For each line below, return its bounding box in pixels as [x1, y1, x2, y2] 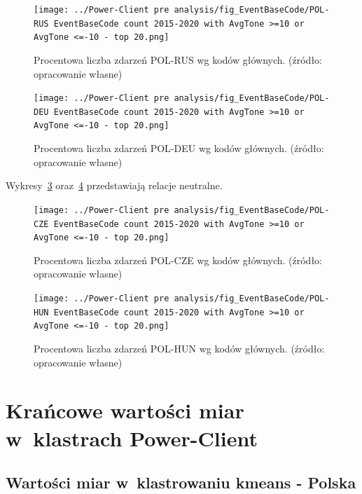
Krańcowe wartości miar [6, 396, 244, 425]
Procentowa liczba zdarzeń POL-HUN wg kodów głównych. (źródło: [34, 341, 325, 356]
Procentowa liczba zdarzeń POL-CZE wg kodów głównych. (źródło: [34, 252, 323, 267]
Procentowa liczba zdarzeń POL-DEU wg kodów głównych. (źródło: [34, 141, 324, 156]
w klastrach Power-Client [6, 423, 258, 452]
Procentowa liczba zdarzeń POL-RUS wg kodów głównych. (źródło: [34, 52, 323, 67]
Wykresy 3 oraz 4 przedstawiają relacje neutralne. [6, 178, 223, 193]
